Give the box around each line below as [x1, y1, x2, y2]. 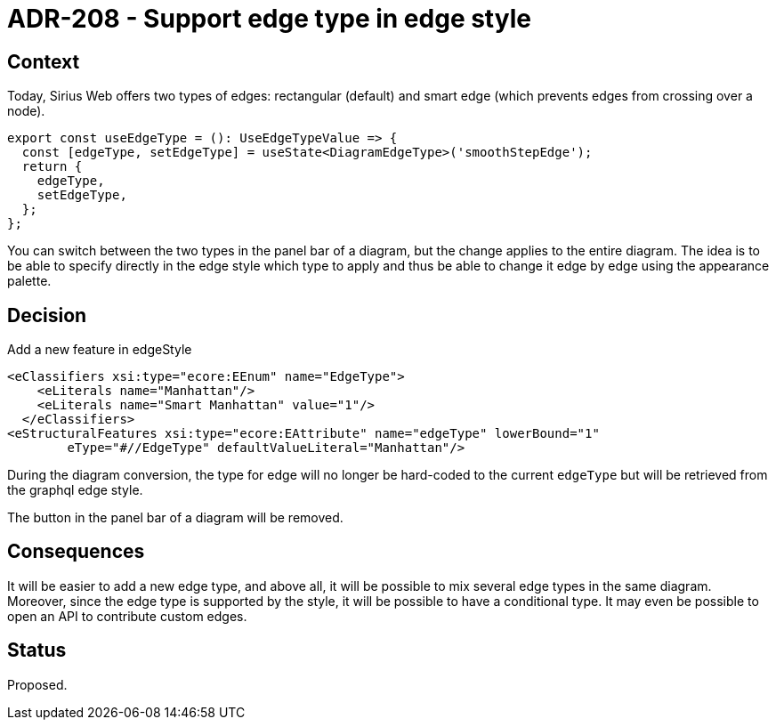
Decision [7, 303, 87, 327]
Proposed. [7, 676, 68, 692]
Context [7, 50, 80, 73]
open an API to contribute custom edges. [7, 608, 247, 624]
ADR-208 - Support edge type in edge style [7, 4, 531, 34]
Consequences [7, 540, 145, 563]
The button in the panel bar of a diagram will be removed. [7, 510, 344, 526]
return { [21, 159, 83, 174]
